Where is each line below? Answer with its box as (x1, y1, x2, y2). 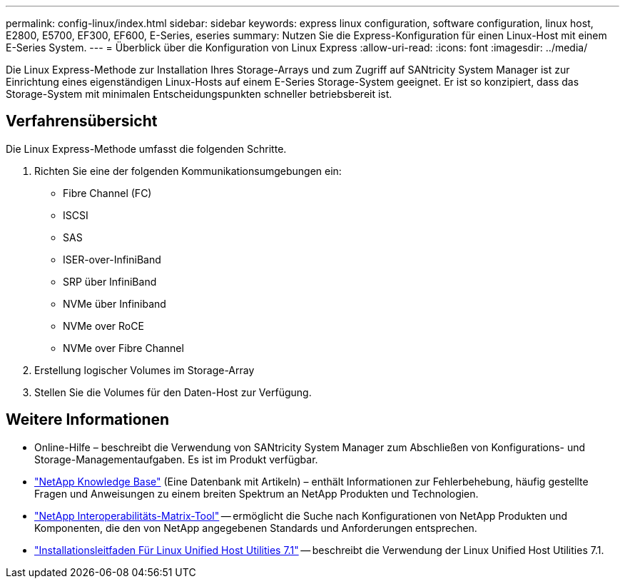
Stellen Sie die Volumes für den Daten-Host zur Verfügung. (34, 386, 312, 398)
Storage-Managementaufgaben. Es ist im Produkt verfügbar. (34, 453, 318, 465)
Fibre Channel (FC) (63, 186, 152, 199)
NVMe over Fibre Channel (63, 341, 184, 354)
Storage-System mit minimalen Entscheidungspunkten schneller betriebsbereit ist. (6, 88, 392, 100)
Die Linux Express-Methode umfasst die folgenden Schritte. (6, 142, 287, 155)
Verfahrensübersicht (6, 112, 158, 131)
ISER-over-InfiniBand (63, 253, 161, 266)
